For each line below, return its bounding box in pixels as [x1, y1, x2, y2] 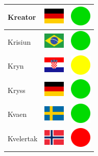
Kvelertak [8, 133, 38, 144]
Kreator [8, 11, 36, 22]
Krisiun [8, 36, 31, 47]
